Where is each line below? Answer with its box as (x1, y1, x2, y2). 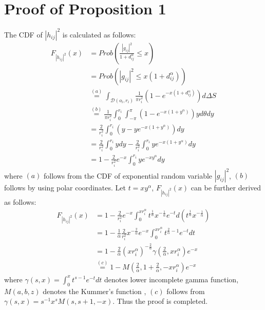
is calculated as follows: (62, 29, 136, 40)
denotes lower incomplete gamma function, (104, 274, 239, 284)
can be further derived (191, 182, 261, 193)
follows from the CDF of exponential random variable (44, 170, 213, 181)
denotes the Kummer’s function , (43, 285, 146, 296)
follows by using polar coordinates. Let (4, 182, 126, 193)
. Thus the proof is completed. (112, 296, 208, 306)
